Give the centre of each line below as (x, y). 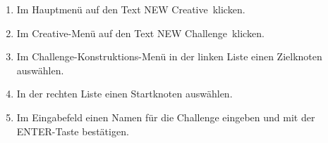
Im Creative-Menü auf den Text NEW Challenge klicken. (140, 33)
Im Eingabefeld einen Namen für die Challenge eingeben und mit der (166, 117)
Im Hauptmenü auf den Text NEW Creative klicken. (131, 9)
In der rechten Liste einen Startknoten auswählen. (124, 94)
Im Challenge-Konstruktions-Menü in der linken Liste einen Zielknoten (169, 56)
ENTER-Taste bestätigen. (73, 131)
